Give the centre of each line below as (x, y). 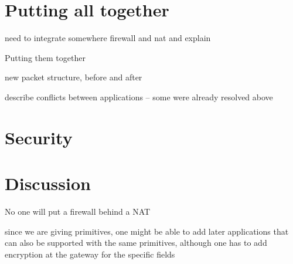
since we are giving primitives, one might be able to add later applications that (147, 231)
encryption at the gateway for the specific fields (90, 254)
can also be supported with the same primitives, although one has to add (136, 243)
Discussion (48, 183)
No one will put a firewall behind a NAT (78, 211)
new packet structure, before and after (74, 77)
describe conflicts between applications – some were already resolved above (139, 97)
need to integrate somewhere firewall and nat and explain (108, 38)
